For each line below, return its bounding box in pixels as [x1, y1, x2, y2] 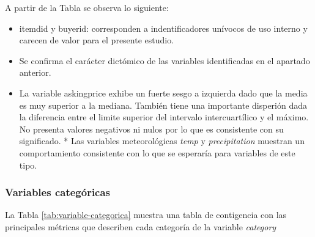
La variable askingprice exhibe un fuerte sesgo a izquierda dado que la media [19, 86, 308, 99]
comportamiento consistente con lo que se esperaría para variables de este [19, 146, 295, 159]
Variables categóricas [5, 184, 111, 200]
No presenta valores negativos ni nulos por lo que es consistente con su [19, 122, 284, 135]
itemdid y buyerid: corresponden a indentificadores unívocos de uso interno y [19, 21, 308, 34]
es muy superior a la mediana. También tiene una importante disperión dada [19, 98, 307, 111]
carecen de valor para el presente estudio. [19, 34, 174, 46]
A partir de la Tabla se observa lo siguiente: [5, 1, 169, 13]
